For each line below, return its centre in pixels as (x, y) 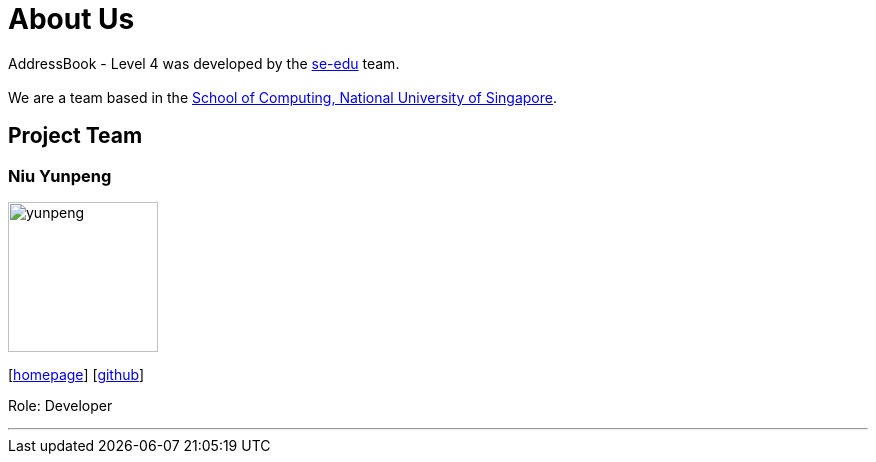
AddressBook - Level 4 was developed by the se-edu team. (204, 63)
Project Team (75, 136)
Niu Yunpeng (60, 175)
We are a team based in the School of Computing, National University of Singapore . (283, 97)
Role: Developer (60, 405)
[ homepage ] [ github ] (76, 374)
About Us (71, 19)
